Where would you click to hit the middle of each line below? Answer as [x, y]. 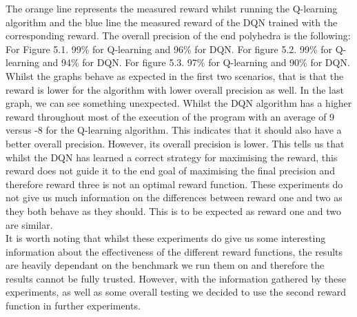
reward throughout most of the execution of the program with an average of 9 [170, 116]
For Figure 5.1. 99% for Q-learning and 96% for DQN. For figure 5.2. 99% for [169, 49]
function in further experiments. [73, 306]
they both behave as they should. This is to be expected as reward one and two [173, 211]
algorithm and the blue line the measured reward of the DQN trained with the [172, 22]
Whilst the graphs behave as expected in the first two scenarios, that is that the [175, 75]
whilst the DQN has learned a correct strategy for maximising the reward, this [172, 157]
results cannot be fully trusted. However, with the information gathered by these [176, 278]
